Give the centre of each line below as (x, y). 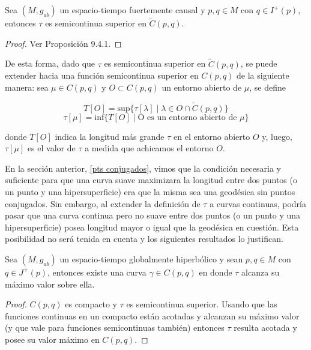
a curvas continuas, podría (258, 203)
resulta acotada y (265, 327)
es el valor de (51, 148)
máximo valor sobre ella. (50, 284)
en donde (216, 272)
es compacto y (91, 304)
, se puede (259, 63)
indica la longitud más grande (110, 136)
